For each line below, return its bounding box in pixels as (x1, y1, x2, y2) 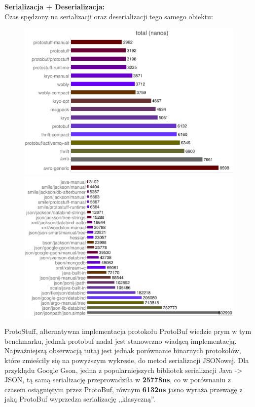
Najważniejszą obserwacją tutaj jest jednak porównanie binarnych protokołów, (4, 345, 241, 356)
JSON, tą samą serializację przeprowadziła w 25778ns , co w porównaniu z (4, 374, 231, 385)
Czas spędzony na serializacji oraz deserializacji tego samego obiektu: (4, 11, 213, 21)
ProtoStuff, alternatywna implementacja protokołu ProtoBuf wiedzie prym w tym (4, 326, 252, 336)
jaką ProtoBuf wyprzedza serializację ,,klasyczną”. (4, 394, 155, 404)
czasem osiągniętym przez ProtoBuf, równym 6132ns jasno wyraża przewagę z (4, 384, 243, 394)
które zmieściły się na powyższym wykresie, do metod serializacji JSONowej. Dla (4, 355, 249, 366)
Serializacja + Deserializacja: (4, 1, 105, 11)
